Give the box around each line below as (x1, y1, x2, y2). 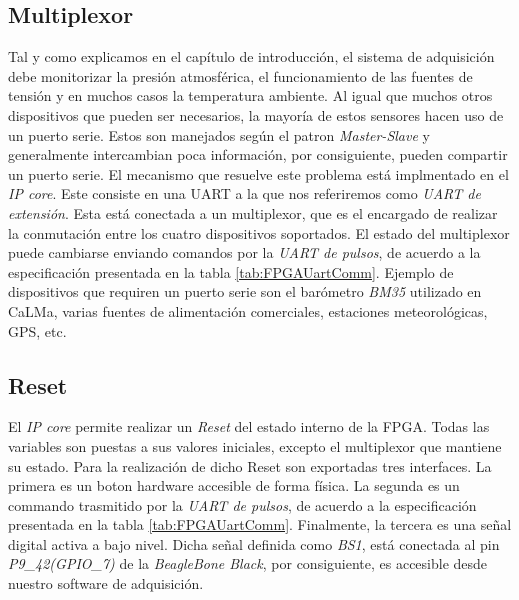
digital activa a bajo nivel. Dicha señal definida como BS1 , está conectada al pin (8, 533, 500, 554)
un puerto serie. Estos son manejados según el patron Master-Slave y (8, 124, 430, 145)
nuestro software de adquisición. (8, 573, 204, 594)
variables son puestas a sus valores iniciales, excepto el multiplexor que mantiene (8, 435, 502, 456)
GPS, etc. (8, 320, 67, 341)
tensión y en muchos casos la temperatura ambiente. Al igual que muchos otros (8, 85, 493, 106)
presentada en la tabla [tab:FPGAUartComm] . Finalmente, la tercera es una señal (8, 514, 512, 535)
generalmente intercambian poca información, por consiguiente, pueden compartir (8, 144, 508, 165)
